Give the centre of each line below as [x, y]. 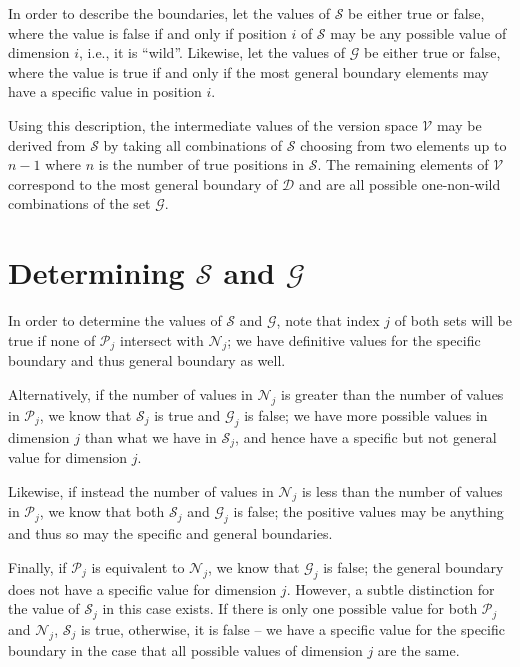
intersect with [162, 339]
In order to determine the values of [115, 320]
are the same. [418, 649]
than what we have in [150, 436]
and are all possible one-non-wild [399, 183]
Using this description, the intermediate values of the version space [213, 124]
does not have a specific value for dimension [142, 588]
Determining [96, 272]
